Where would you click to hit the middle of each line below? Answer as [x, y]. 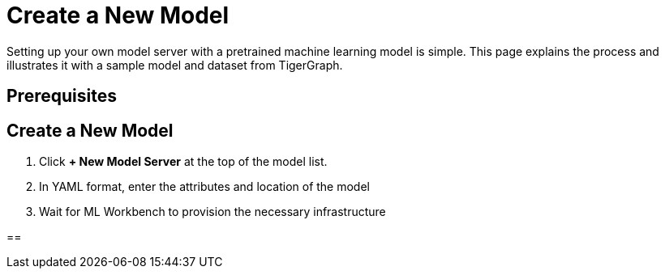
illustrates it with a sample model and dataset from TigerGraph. [175, 65]
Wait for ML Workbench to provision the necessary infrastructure [212, 212]
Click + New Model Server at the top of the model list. [183, 162]
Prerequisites [62, 96]
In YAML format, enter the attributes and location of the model [204, 187]
